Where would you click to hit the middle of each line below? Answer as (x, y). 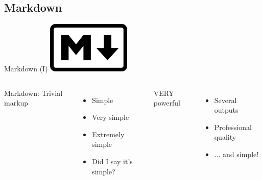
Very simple (111, 117)
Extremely (108, 134)
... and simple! (236, 154)
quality (225, 137)
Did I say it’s (112, 161)
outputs (226, 110)
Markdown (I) (26, 69)
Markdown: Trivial (33, 93)
